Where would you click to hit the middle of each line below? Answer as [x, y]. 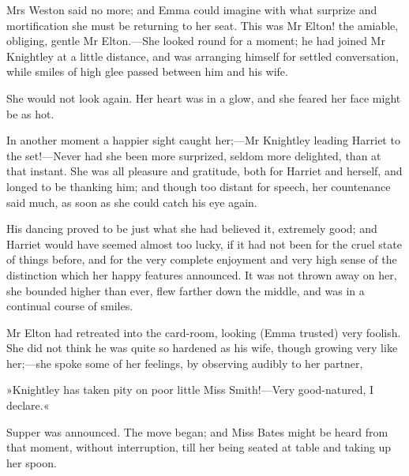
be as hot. [30, 113]
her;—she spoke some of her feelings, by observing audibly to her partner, [185, 363]
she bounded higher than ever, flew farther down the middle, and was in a [186, 290]
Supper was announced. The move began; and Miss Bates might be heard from [197, 431]
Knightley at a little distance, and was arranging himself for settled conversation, [203, 56]
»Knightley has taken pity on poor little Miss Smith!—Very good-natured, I [190, 390]
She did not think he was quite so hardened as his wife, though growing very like [202, 348]
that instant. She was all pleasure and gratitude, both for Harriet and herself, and [204, 171]
